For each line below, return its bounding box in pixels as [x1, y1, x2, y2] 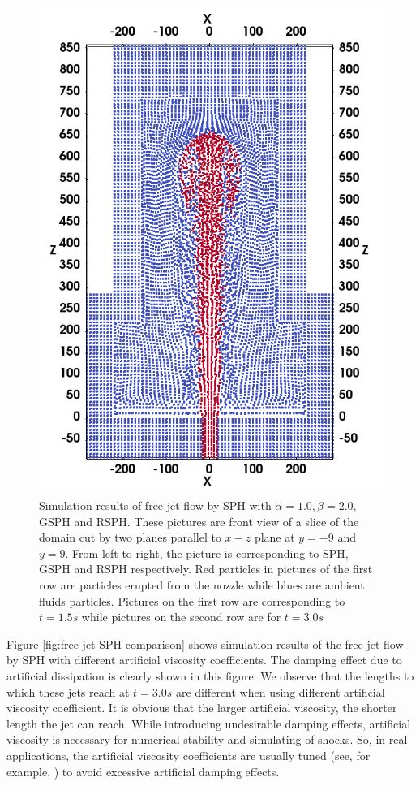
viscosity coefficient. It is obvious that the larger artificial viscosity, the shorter [6, 699, 397, 716]
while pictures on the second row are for [81, 608, 281, 625]
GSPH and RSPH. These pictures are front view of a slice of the [39, 512, 359, 529]
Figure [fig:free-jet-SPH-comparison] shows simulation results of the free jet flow [6, 635, 404, 652]
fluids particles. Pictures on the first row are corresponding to [39, 592, 345, 609]
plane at [254, 529, 295, 546]
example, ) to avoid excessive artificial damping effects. [6, 762, 280, 780]
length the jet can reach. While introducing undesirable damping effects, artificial [6, 715, 411, 732]
